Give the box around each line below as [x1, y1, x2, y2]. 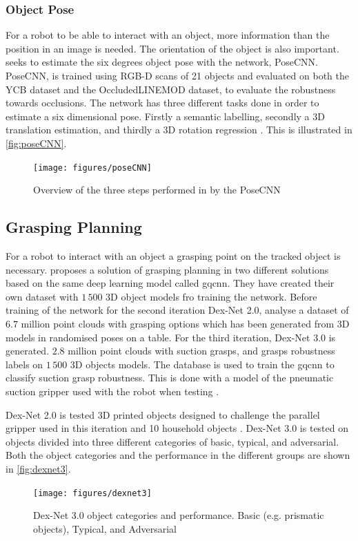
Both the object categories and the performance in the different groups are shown [6, 448, 350, 462]
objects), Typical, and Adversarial [33, 521, 177, 535]
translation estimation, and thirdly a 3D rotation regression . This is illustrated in [6, 122, 352, 137]
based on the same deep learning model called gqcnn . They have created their [6, 276, 335, 290]
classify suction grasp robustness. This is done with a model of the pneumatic [6, 370, 334, 385]
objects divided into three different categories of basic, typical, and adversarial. [6, 434, 339, 448]
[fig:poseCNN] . [6, 135, 67, 150]
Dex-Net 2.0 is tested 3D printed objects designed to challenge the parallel [6, 407, 320, 421]
